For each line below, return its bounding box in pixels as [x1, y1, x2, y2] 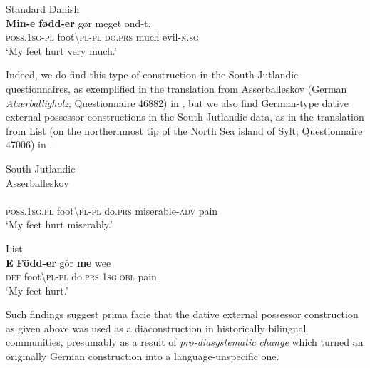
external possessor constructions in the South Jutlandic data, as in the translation [6, 109, 364, 124]
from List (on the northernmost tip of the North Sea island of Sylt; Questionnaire [6, 123, 363, 138]
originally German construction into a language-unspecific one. [6, 349, 279, 364]
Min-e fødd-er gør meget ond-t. [6, 15, 151, 30]
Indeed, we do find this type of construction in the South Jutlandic [6, 67, 299, 82]
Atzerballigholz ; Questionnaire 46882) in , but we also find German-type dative [6, 95, 349, 110]
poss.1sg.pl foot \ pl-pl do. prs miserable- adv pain [6, 203, 218, 218]
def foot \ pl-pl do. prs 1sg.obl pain [6, 269, 157, 284]
